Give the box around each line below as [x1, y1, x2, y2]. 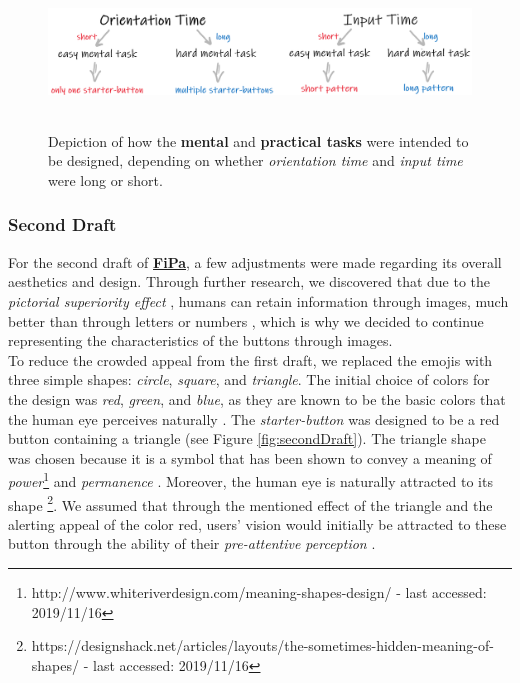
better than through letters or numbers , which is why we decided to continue [8, 310, 484, 331]
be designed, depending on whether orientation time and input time [48, 150, 463, 171]
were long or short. [48, 169, 163, 190]
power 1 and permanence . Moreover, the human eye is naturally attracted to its [8, 468, 493, 491]
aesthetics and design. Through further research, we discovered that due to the [8, 271, 491, 292]
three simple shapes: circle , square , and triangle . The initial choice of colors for [8, 369, 490, 390]
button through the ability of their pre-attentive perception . [8, 533, 376, 554]
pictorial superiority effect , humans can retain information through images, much [8, 290, 509, 311]
